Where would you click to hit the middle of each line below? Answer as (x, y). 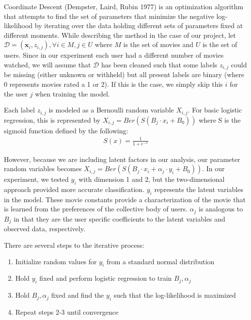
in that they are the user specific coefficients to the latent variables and (119, 218)
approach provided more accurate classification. (74, 189)
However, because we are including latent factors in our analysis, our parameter (122, 159)
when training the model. (72, 93)
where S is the (220, 120)
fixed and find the (78, 295)
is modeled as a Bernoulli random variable (111, 110)
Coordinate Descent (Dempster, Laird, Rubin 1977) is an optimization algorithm (124, 6)
